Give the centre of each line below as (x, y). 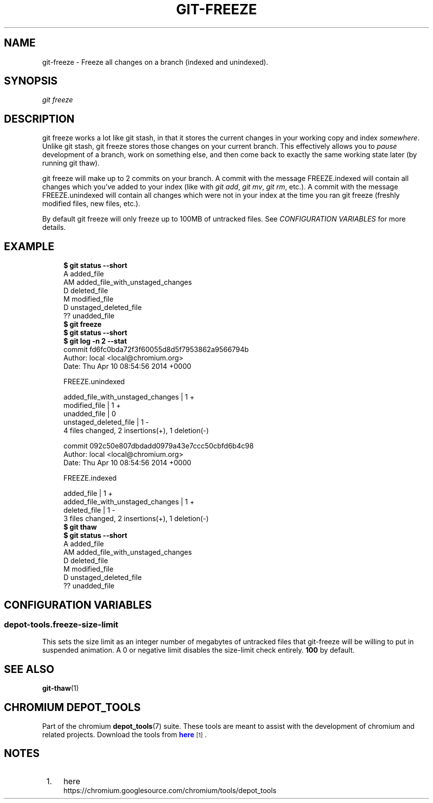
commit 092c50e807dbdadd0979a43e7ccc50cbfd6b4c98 (159, 446)
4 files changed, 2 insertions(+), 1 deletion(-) (136, 431)
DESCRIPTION (39, 119)
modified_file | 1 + (92, 405)
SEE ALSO (29, 669)
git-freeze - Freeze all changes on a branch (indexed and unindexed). (155, 62)
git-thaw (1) (61, 688)
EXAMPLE (29, 246)
